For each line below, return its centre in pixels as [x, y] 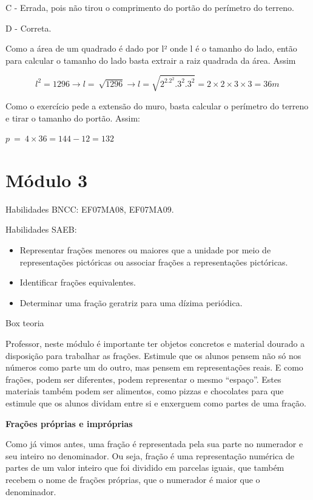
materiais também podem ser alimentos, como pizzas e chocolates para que [145, 391]
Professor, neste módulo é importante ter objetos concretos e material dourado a [155, 343]
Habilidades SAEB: [41, 229]
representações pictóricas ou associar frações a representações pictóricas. [154, 262]
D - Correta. [29, 28]
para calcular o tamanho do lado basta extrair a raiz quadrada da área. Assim [151, 60]
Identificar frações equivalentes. [78, 282]
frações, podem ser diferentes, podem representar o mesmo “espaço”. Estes [143, 379]
